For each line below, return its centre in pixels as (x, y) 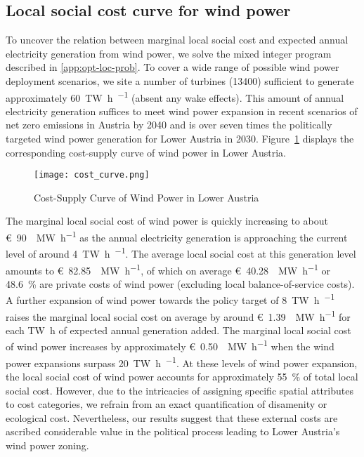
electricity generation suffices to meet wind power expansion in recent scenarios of (182, 111)
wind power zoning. (47, 445)
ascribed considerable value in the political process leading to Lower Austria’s (173, 431)
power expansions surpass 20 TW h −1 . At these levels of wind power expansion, (182, 362)
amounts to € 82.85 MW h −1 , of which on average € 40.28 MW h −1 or (168, 269)
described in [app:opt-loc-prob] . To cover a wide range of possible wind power (173, 67)
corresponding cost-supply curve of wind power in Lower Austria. (146, 152)
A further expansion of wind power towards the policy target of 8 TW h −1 (170, 299)
